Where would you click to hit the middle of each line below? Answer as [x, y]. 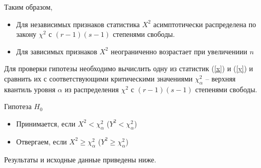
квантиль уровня [30, 89]
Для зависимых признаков [57, 51]
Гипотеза [18, 106]
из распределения [92, 89]
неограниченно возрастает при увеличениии [179, 51]
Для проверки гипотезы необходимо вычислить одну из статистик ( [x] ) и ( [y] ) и [129, 68]
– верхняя [221, 78]
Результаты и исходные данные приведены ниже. [80, 159]
